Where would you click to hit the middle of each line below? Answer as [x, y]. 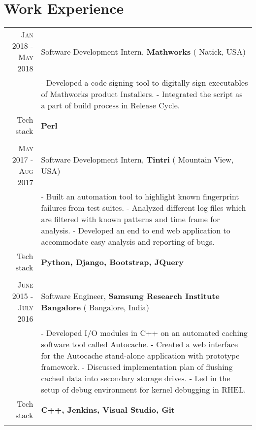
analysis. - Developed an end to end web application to [136, 231]
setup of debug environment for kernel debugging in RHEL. [144, 390]
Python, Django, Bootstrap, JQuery [112, 262]
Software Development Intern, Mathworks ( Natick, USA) [143, 51]
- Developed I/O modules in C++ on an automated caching [144, 333]
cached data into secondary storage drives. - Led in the [136, 378]
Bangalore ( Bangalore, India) [95, 307]
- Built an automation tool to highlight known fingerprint [140, 197]
